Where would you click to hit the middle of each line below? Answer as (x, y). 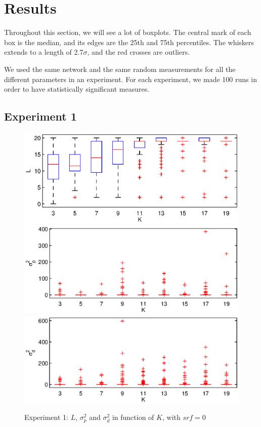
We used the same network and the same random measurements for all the (120, 69)
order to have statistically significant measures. (77, 89)
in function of (133, 417)
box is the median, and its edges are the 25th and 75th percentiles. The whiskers (129, 42)
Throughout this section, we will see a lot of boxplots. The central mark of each (128, 32)
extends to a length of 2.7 (44, 52)
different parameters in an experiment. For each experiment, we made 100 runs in (130, 79)
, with (171, 417)
